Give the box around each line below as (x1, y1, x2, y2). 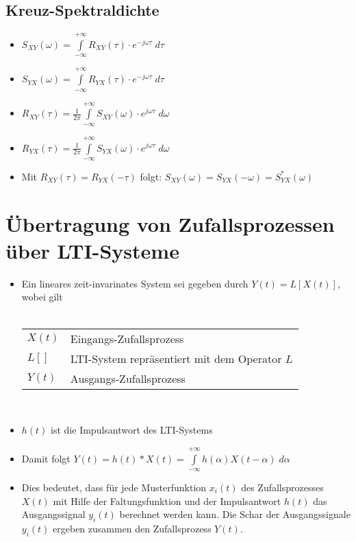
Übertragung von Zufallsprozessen (5, 209, 335, 237)
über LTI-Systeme (5, 236, 179, 264)
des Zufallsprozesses (241, 480, 324, 495)
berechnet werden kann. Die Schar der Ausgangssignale (119, 507, 351, 521)
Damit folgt (21, 451, 71, 465)
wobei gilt (21, 290, 63, 304)
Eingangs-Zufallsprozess (70, 330, 184, 346)
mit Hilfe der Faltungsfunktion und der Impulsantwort (53, 493, 281, 508)
